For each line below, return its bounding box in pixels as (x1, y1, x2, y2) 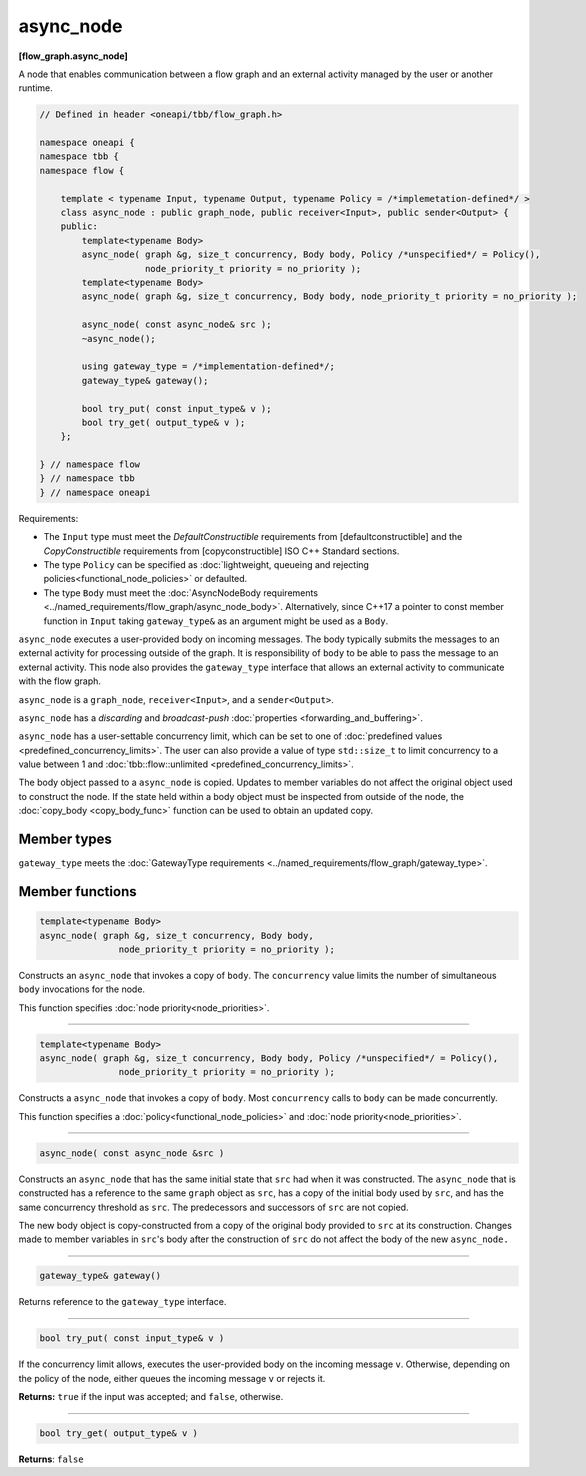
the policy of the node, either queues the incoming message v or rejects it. (18, 1372, 326, 1384)
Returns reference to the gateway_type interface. (18, 1296, 227, 1308)
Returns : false (18, 1453, 84, 1465)
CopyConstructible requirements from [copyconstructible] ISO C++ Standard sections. (43, 545, 400, 557)
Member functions (18, 883, 137, 900)
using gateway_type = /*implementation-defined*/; (81, 361, 335, 372)
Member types (18, 831, 112, 848)
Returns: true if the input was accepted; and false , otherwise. (18, 1391, 284, 1403)
